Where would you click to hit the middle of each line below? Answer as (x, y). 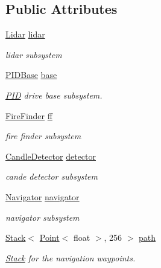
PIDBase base (31, 75)
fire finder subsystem (43, 136)
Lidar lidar (25, 34)
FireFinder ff (29, 115)
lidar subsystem (34, 54)
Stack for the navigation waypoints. (71, 257)
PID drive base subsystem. (54, 95)
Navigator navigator (43, 196)
